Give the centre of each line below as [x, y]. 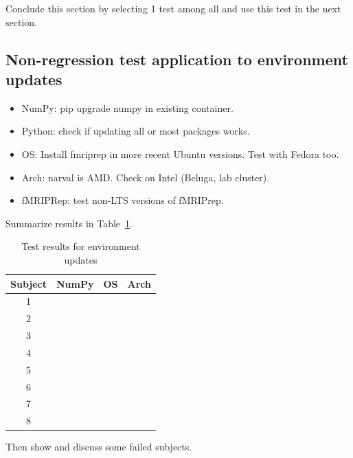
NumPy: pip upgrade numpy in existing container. [127, 107]
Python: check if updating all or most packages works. [136, 131]
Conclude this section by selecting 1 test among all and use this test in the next [173, 8]
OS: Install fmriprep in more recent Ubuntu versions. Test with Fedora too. [180, 153]
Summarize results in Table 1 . [69, 223]
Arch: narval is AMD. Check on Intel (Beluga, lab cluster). [146, 177]
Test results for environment [81, 246]
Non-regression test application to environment [177, 59]
